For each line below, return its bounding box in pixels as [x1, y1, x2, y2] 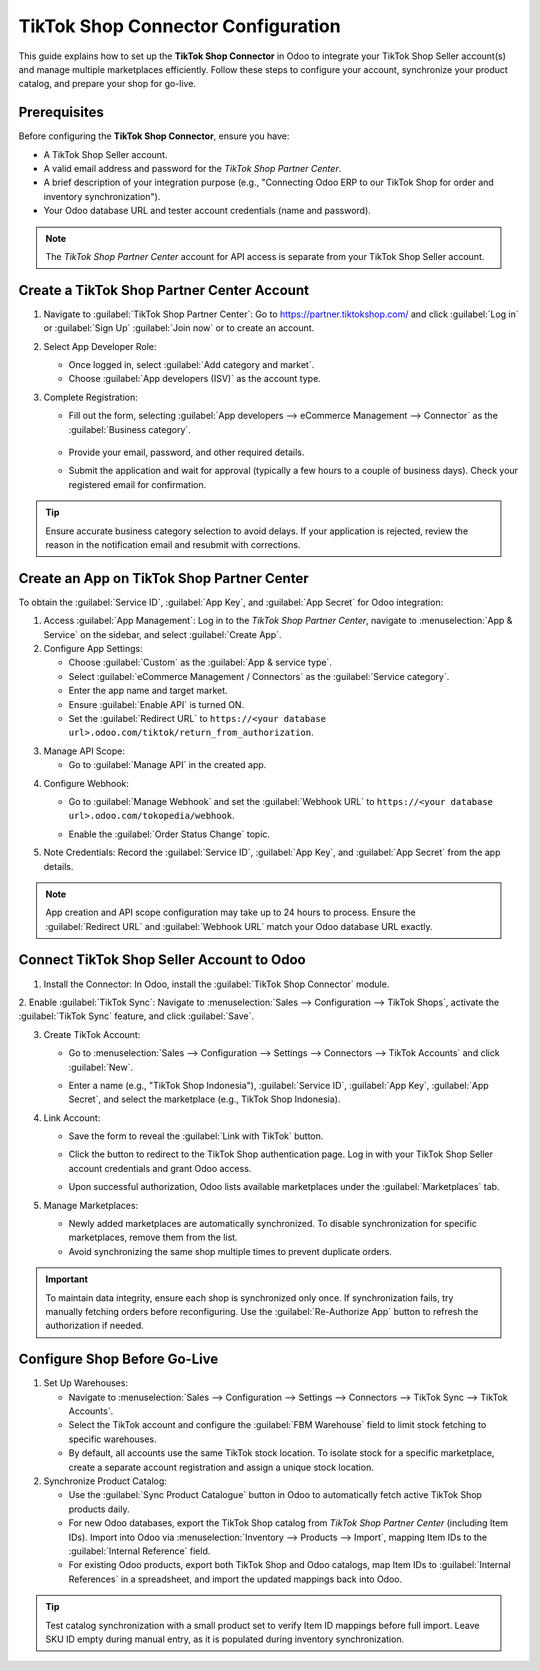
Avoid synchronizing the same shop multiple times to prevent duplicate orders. [68, 1245, 392, 1257]
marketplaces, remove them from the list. [68, 1231, 239, 1244]
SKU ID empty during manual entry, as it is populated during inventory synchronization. [45, 1633, 405, 1645]
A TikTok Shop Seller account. [43, 148, 168, 160]
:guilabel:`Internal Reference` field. [68, 1545, 211, 1557]
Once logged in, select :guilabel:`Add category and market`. [68, 359, 315, 371]
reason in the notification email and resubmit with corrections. [45, 538, 301, 550]
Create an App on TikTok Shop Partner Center [18, 570, 309, 587]
